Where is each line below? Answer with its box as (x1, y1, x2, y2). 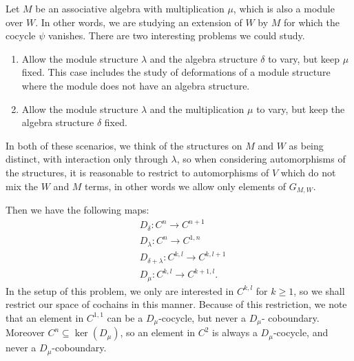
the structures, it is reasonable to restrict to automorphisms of (6, 165, 269, 179)
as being (289, 138, 324, 152)
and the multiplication (149, 101, 244, 116)
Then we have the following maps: (6, 202, 149, 216)
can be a (107, 310, 143, 324)
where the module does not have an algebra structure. (21, 78, 250, 92)
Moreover (6, 325, 45, 340)
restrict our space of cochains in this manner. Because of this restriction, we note (6, 297, 347, 311)
